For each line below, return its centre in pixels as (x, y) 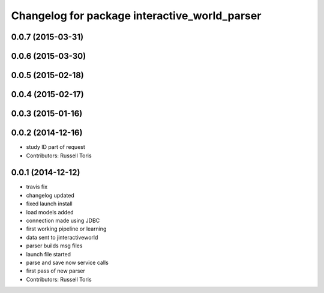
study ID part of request (55, 147)
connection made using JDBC (63, 220)
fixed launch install (49, 204)
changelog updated (50, 195)
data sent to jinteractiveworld (62, 237)
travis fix (37, 187)
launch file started (49, 254)
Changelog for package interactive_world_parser (136, 16)
